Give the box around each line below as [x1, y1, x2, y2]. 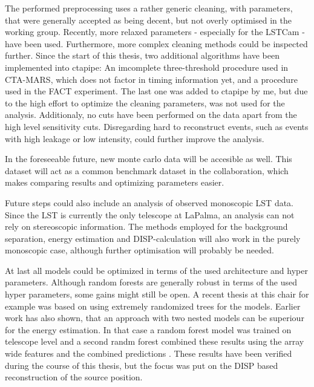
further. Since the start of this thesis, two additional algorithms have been [5, 49, 280, 62]
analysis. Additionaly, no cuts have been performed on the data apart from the [5, 108, 297, 121]
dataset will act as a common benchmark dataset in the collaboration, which [5, 164, 289, 177]
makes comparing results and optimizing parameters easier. [5, 176, 224, 189]
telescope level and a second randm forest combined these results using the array [5, 335, 304, 348]
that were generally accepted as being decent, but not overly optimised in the [5, 13, 292, 26]
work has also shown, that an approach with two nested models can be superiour [5, 311, 304, 324]
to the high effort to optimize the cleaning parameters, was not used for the [5, 96, 285, 109]
